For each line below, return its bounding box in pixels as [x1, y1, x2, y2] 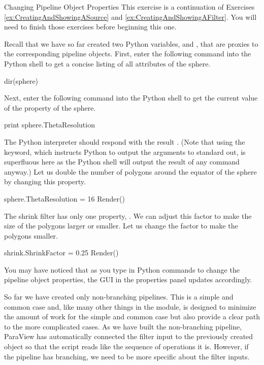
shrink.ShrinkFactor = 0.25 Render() [4, 247, 119, 258]
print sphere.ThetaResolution [4, 119, 95, 130]
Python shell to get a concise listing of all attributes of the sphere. [4, 58, 211, 69]
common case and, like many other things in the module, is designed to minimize [4, 301, 256, 312]
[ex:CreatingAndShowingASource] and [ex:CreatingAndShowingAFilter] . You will [4, 11, 257, 22]
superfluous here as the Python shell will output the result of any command [4, 156, 240, 167]
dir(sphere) [4, 75, 39, 86]
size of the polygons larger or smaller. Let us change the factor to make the [4, 220, 238, 231]
